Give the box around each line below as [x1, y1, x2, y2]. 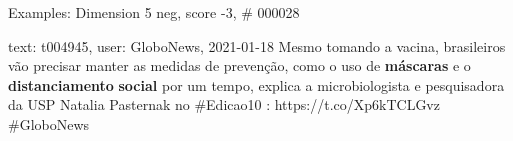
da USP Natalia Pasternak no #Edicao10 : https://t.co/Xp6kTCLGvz [8, 94, 440, 115]
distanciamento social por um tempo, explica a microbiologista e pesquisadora [8, 74, 505, 95]
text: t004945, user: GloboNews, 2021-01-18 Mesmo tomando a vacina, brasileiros [8, 35, 506, 56]
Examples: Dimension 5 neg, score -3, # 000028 [8, 2, 300, 22]
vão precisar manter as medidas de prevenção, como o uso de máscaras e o [8, 55, 471, 76]
